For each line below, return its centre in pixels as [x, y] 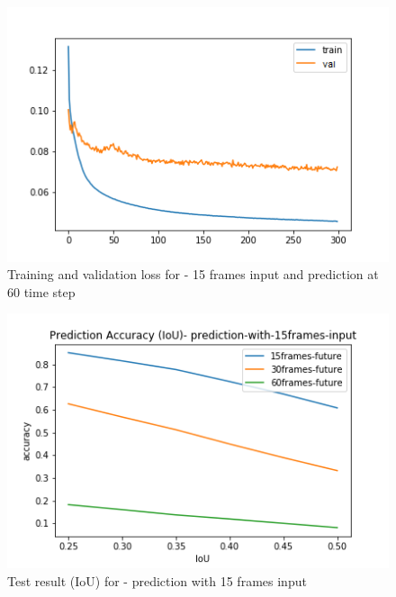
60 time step [41, 291]
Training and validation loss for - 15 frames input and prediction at [193, 274]
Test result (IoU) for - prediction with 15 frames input [157, 580]
